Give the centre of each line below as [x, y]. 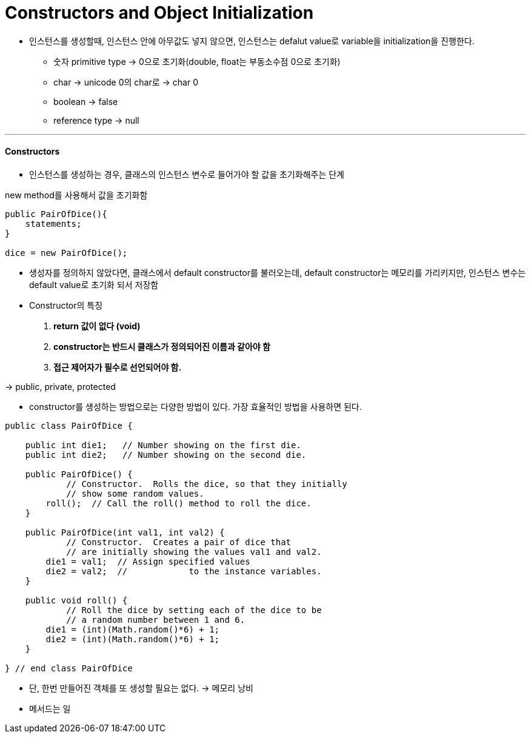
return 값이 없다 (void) [97, 326]
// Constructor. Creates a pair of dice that [179, 542]
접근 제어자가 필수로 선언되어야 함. [118, 367]
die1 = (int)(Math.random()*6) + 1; [133, 629]
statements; [53, 223]
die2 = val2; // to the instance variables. [184, 571]
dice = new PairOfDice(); [66, 253]
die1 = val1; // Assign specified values [148, 561]
